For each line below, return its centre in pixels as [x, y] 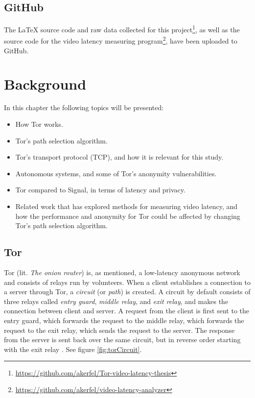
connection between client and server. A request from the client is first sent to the [127, 311]
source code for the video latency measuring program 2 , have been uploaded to [121, 40]
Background [45, 84]
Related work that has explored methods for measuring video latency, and [127, 206]
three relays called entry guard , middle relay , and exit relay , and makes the [116, 301]
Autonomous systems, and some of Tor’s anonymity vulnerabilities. [116, 173]
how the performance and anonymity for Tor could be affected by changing [128, 216]
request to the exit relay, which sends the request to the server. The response [119, 330]
